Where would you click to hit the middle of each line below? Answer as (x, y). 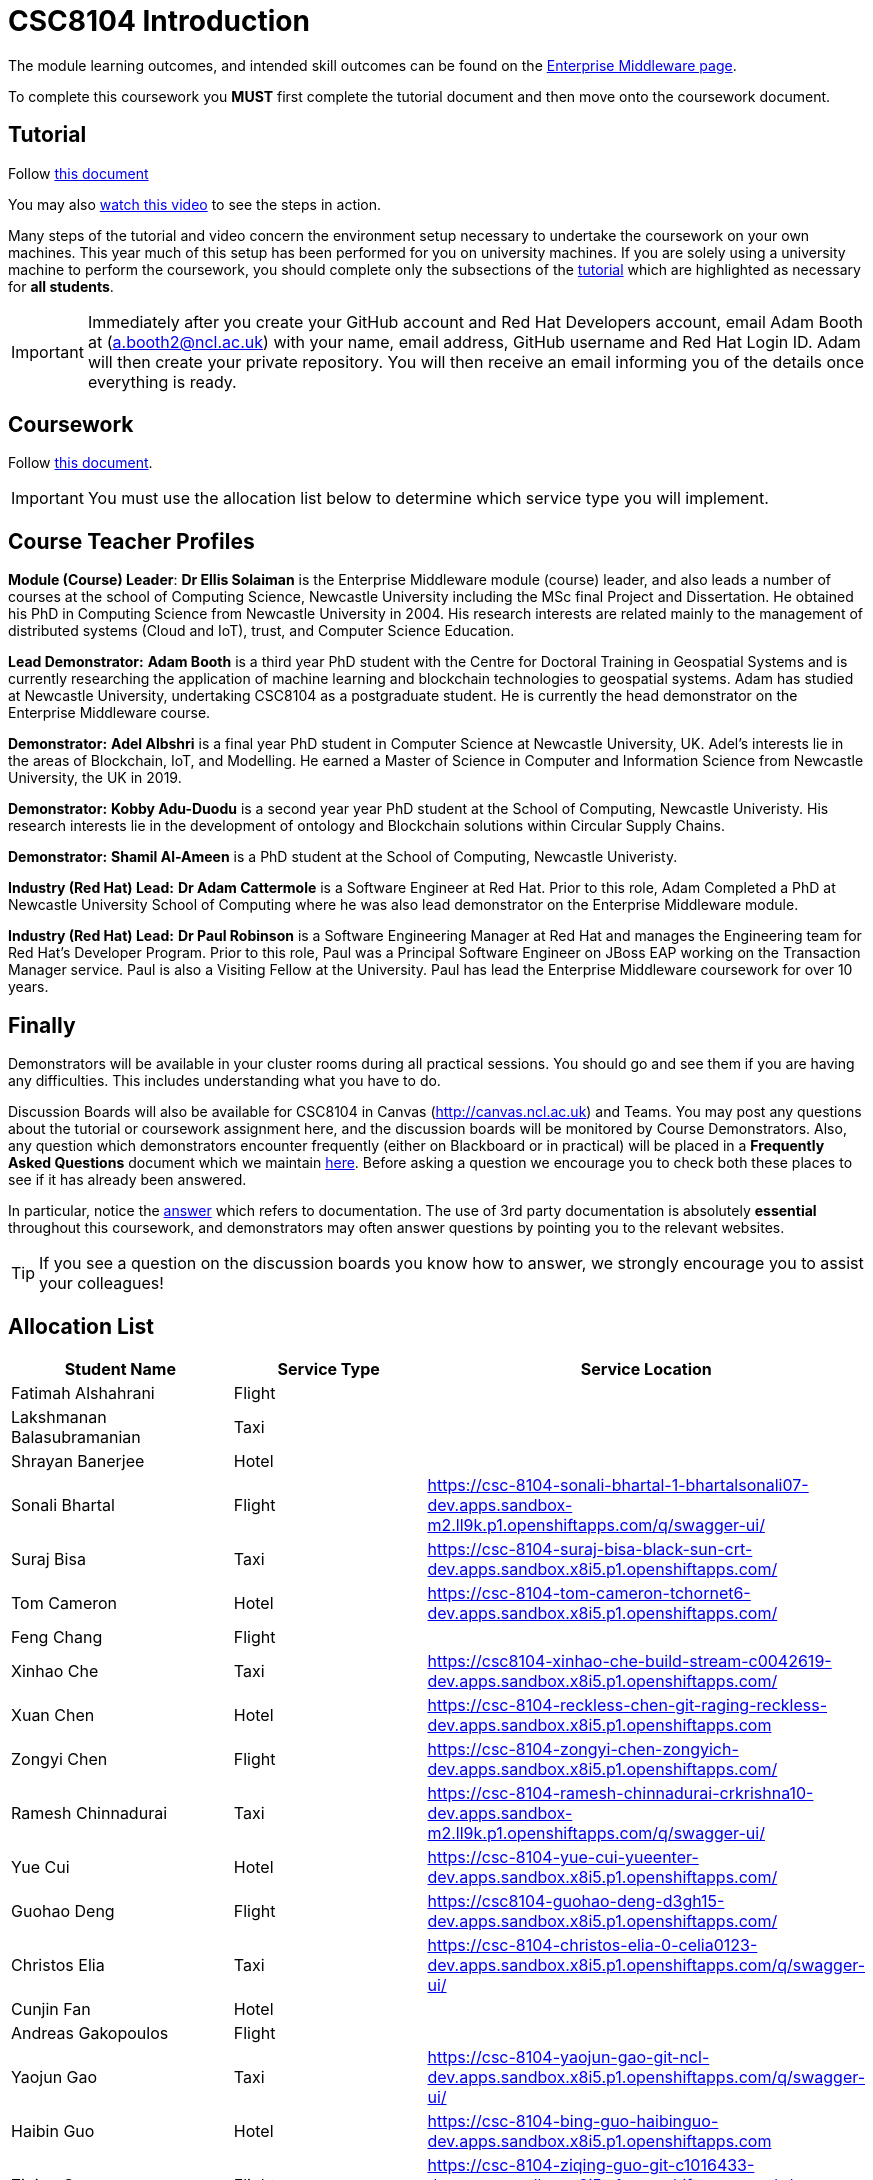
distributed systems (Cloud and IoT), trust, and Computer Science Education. (261, 631)
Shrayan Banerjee (78, 1460)
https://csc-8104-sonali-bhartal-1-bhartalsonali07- (618, 1484)
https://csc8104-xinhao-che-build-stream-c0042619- (629, 1660)
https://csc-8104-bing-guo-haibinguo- (573, 2120)
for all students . (61, 286)
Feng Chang (57, 1636)
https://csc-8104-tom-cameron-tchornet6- (589, 1592)
